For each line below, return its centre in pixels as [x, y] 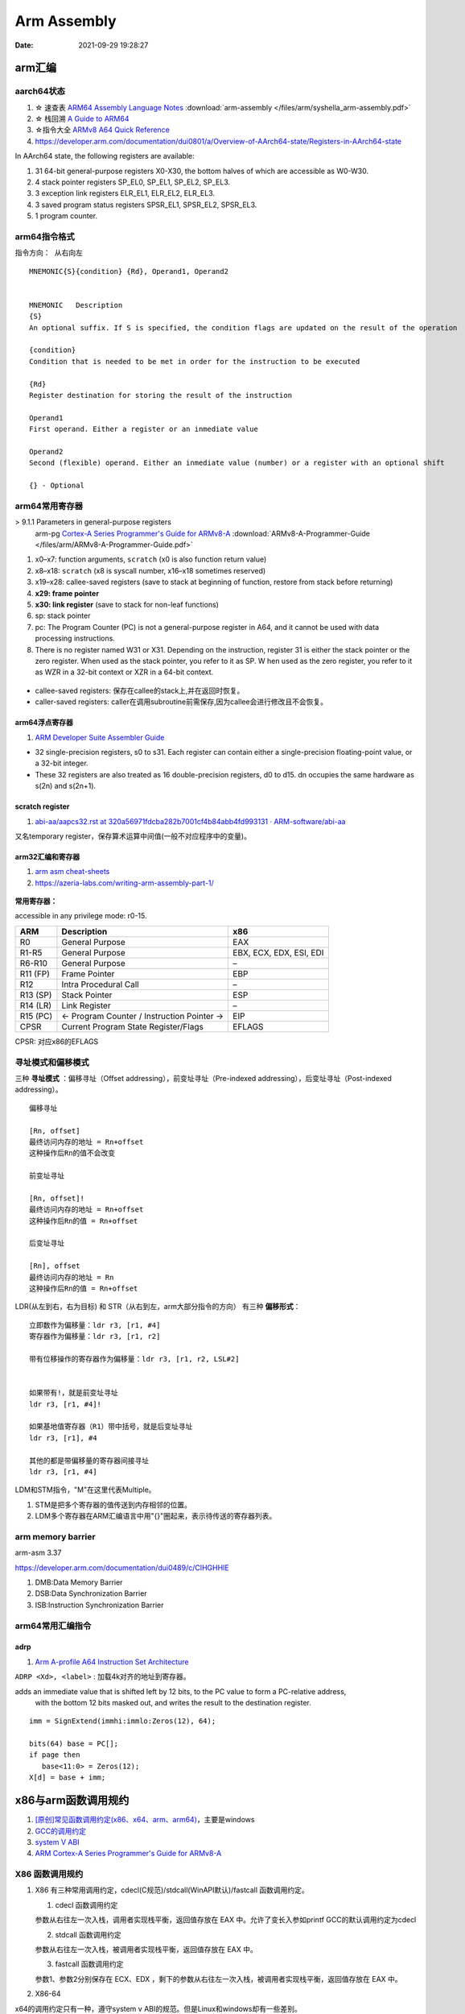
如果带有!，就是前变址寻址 [74, 1393]
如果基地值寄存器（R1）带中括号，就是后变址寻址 [111, 1427]
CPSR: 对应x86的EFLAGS [57, 1041]
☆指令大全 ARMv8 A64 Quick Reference [103, 130]
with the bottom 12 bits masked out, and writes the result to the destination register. [173, 1702]
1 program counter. [66, 216]
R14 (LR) [36, 1005]
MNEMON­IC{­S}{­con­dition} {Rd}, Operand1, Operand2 [129, 271]
